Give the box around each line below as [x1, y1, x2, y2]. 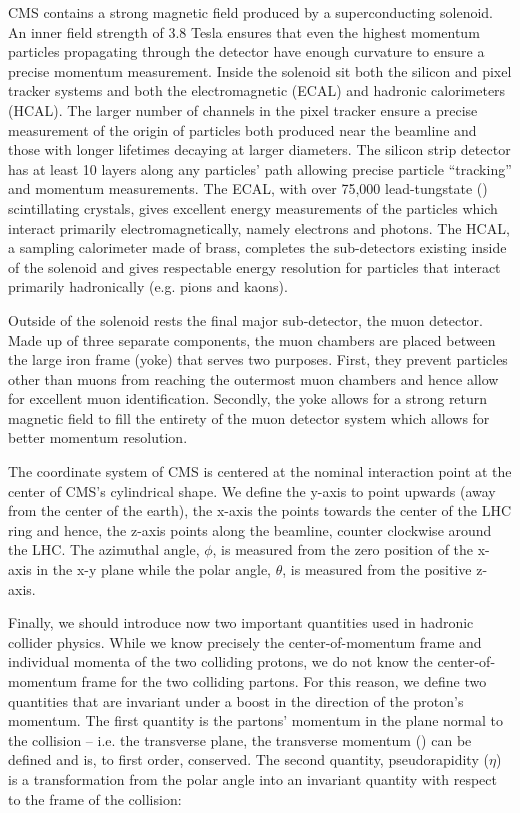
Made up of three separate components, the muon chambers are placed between [8, 329, 496, 350]
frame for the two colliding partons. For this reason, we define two [81, 671, 487, 691]
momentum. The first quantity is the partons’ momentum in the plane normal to [8, 710, 504, 731]
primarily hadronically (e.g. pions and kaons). [8, 276, 288, 297]
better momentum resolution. [8, 427, 188, 448]
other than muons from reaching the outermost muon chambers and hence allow [8, 368, 499, 389]
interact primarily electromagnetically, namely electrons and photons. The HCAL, [8, 217, 510, 238]
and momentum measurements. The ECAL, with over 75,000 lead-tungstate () [8, 178, 488, 199]
